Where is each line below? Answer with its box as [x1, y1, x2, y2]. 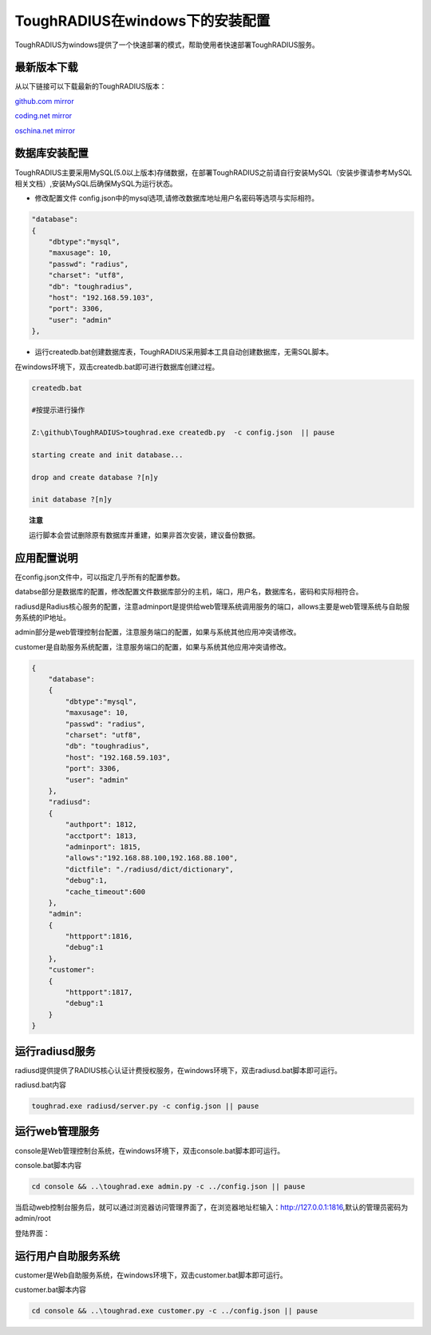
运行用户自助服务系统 [14, 1249, 120, 1262]
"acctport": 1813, [65, 831, 137, 840]
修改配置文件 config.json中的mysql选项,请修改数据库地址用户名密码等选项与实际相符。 [34, 193, 319, 203]
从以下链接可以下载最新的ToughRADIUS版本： [14, 81, 167, 91]
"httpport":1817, [65, 987, 133, 997]
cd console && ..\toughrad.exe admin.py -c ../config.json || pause [31, 1182, 306, 1190]
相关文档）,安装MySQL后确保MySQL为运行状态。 [14, 178, 177, 188]
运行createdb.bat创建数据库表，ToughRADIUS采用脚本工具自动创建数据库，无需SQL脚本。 [34, 348, 334, 357]
